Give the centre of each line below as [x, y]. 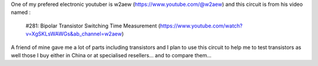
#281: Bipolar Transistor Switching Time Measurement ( [93, 26]
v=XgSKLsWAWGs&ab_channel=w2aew [74, 34]
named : [21, 12]
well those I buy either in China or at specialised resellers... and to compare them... [111, 55]
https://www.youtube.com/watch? [201, 26]
